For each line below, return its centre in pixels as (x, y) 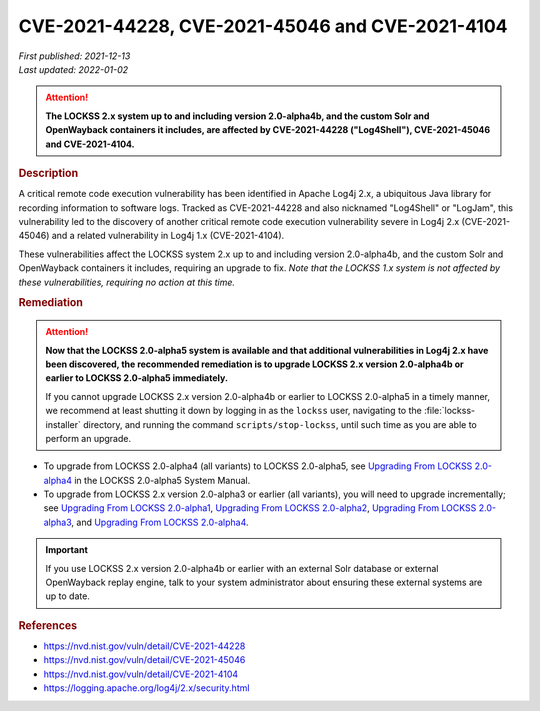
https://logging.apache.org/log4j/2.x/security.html (146, 688)
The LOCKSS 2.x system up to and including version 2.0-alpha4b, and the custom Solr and (237, 116)
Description (48, 173)
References (48, 625)
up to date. (67, 596)
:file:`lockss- (449, 411)
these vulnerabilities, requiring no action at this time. (126, 282)
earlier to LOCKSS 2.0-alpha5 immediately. (137, 378)
